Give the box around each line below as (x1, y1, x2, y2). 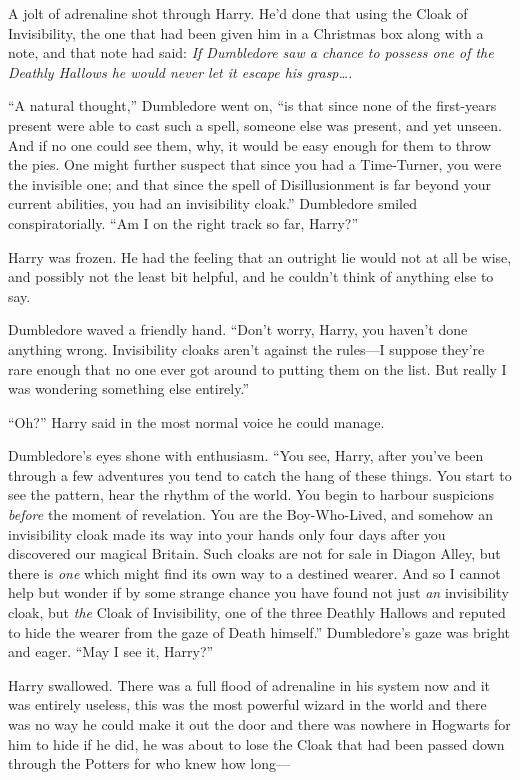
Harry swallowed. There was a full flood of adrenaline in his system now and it (8, 674, 490, 695)
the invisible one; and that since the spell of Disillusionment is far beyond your (8, 173, 491, 194)
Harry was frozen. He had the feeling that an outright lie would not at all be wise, (8, 246, 512, 267)
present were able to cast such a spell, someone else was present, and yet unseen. (8, 114, 502, 135)
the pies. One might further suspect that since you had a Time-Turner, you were (8, 154, 502, 175)
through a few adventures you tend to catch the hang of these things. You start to (8, 464, 512, 485)
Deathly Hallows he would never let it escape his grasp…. (8, 61, 353, 82)
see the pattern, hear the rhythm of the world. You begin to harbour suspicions (8, 484, 494, 505)
